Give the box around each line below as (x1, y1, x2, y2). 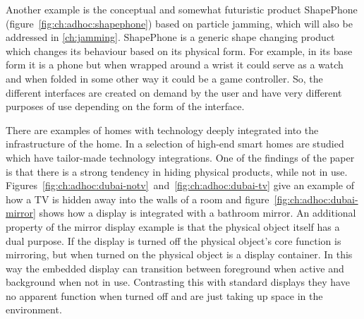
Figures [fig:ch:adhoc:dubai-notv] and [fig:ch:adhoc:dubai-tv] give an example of (6, 178, 354, 193)
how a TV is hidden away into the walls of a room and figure (6, 191, 269, 206)
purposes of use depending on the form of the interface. (6, 99, 245, 114)
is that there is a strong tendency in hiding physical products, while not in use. (6, 164, 348, 179)
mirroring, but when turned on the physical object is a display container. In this (6, 247, 353, 262)
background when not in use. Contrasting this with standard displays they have (6, 275, 350, 289)
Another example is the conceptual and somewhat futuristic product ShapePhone (6, 2, 358, 16)
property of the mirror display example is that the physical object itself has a (6, 219, 340, 234)
